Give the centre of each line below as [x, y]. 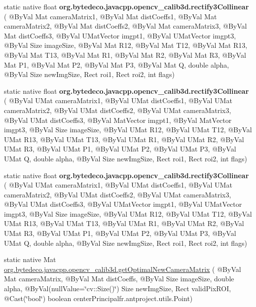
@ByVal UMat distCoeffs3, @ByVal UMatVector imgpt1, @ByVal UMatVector [123, 204]
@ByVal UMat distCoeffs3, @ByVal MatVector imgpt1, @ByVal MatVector [118, 120]
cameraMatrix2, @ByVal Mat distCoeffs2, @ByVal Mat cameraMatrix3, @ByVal [126, 26]
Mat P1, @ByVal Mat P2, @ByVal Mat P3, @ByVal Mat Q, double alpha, [117, 64]
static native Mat [30, 259]
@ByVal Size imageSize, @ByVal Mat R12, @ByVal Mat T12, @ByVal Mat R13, [126, 45]
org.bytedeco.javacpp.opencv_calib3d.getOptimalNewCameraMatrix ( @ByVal [123, 269]
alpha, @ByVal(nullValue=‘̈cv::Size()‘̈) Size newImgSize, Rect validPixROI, [118, 288]
